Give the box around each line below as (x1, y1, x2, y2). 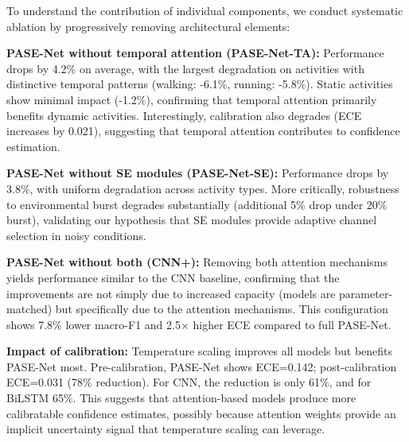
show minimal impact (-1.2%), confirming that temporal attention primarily (6, 91, 377, 107)
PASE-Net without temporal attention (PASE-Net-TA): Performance (6, 45, 384, 61)
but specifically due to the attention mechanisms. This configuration (55, 300, 388, 317)
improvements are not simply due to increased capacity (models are (6, 285, 336, 301)
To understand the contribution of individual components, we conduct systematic (6, 2, 403, 18)
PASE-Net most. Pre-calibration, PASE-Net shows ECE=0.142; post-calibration (6, 358, 397, 374)
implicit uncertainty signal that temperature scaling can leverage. (6, 421, 325, 437)
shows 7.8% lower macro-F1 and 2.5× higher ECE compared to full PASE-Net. (6, 316, 391, 332)
